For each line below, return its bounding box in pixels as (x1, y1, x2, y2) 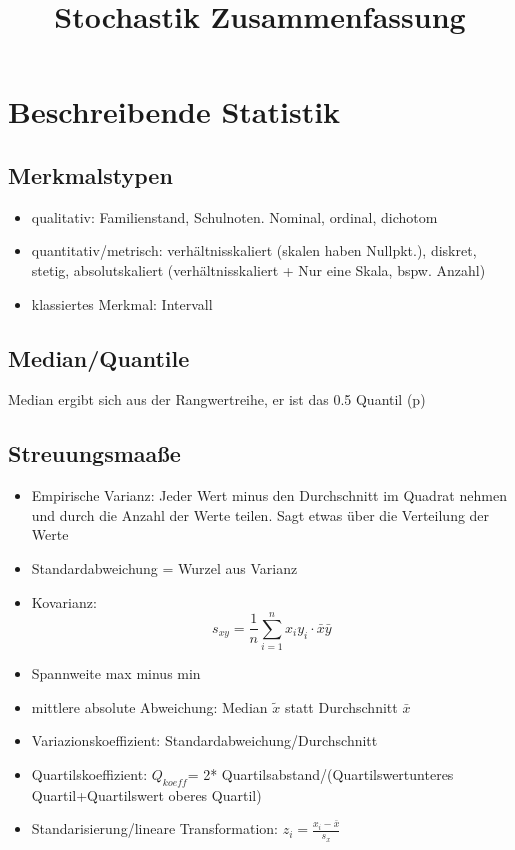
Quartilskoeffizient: (31, 764, 148, 785)
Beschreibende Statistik (8, 91, 341, 132)
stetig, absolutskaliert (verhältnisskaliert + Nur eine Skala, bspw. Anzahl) (31, 259, 486, 280)
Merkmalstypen (8, 159, 173, 190)
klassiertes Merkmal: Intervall (31, 293, 213, 314)
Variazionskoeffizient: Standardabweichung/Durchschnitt (31, 730, 378, 751)
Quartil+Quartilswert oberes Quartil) (31, 784, 262, 805)
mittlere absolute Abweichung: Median (31, 696, 268, 717)
